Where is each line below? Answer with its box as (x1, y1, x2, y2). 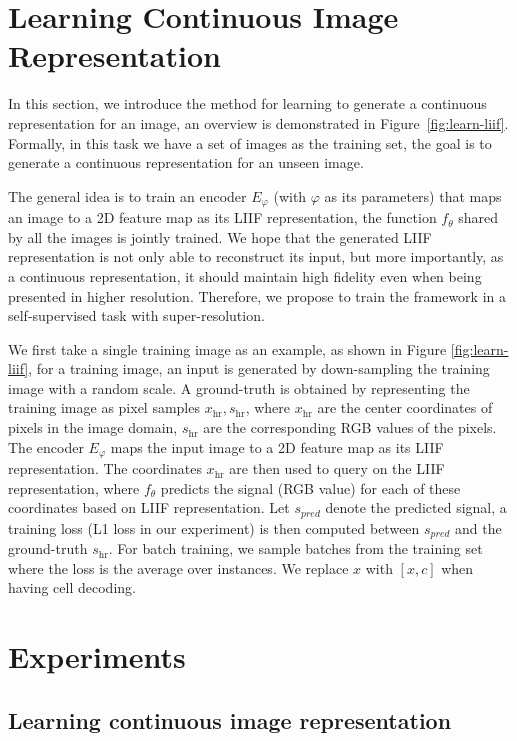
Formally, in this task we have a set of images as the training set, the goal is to (8, 132, 492, 153)
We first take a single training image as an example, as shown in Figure (8, 338, 447, 359)
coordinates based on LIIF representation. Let (8, 497, 290, 518)
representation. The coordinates (8, 458, 202, 479)
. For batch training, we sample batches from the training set (108, 538, 483, 559)
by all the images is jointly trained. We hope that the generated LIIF (8, 226, 432, 247)
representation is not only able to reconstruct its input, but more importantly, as (8, 246, 504, 267)
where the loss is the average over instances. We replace (8, 557, 349, 578)
